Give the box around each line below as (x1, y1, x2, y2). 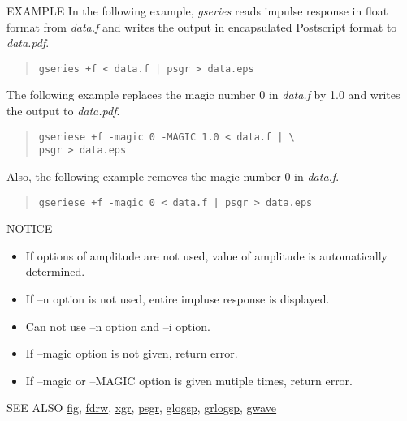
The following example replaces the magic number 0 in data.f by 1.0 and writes (6, 86, 401, 103)
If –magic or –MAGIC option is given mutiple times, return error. (25, 372, 353, 389)
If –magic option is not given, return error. (25, 345, 238, 362)
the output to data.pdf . (6, 102, 120, 119)
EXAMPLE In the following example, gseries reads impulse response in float (6, 2, 388, 19)
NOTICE (6, 220, 53, 237)
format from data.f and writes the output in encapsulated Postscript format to (6, 18, 397, 35)
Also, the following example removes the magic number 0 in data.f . (6, 167, 340, 184)
